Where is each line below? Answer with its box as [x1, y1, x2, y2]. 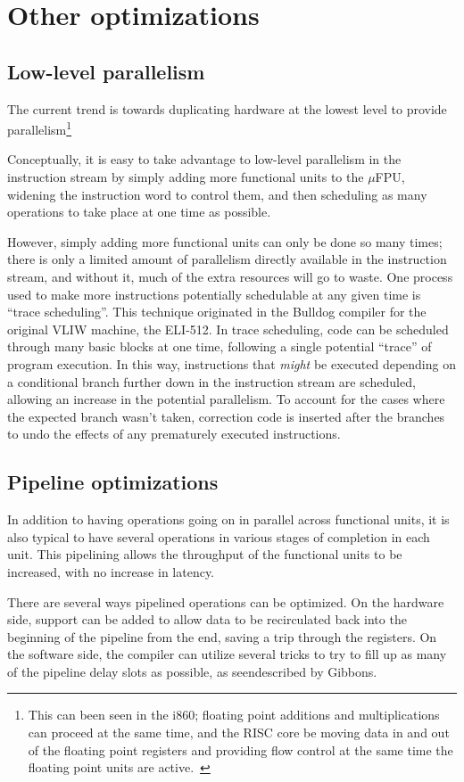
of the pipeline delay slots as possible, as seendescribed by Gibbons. [7, 662, 377, 680]
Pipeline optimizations [7, 468, 219, 496]
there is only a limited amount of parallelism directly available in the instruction [7, 250, 447, 268]
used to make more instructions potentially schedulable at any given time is [7, 284, 421, 303]
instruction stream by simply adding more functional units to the [7, 168, 364, 186]
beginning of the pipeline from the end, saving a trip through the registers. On [7, 627, 437, 646]
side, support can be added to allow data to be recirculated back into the [7, 610, 407, 629]
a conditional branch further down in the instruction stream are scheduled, [7, 372, 416, 391]
